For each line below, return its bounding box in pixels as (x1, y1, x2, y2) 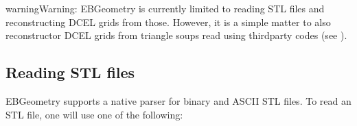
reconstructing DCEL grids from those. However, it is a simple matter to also (5, 14, 331, 29)
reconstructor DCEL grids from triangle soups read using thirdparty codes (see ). (5, 28, 347, 42)
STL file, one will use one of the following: (5, 107, 183, 121)
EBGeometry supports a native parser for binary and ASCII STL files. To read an (5, 93, 352, 108)
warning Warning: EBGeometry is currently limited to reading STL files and (5, 1, 325, 15)
